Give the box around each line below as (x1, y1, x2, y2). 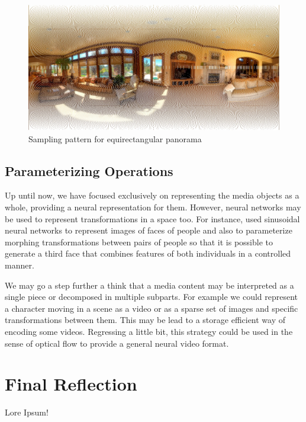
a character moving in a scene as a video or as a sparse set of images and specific (5, 302, 298, 314)
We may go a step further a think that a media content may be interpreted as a (5, 279, 294, 291)
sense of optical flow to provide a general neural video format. (5, 337, 229, 349)
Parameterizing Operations (5, 161, 173, 180)
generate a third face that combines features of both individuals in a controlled (5, 247, 291, 260)
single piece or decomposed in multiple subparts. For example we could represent (5, 290, 298, 303)
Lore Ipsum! (5, 406, 49, 418)
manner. (5, 258, 34, 271)
